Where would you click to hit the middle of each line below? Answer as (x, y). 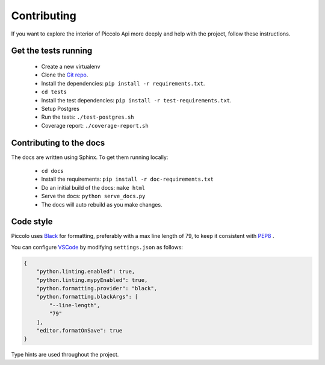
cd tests (54, 92)
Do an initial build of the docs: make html (93, 187)
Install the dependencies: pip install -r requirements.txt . (123, 83)
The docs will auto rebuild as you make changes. (102, 204)
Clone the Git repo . (65, 75)
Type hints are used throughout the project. (65, 355)
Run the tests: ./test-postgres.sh (88, 117)
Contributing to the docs (58, 142)
